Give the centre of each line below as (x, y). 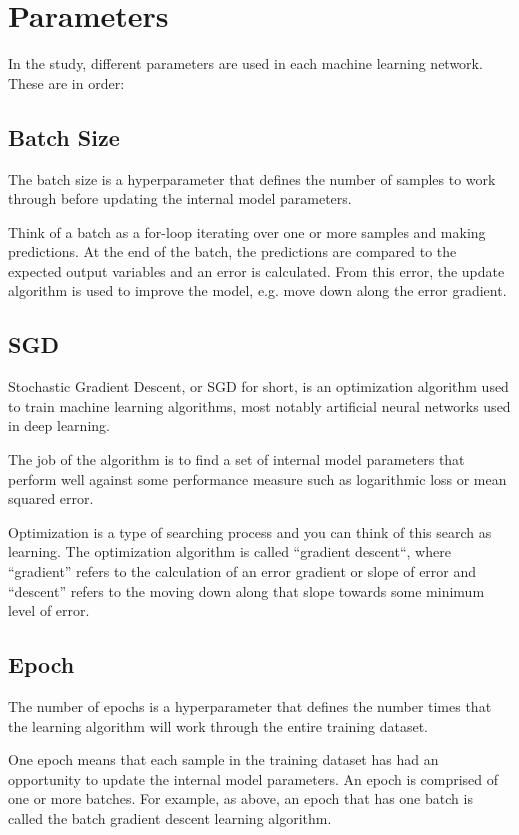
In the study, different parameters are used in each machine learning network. (245, 63)
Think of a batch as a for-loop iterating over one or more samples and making (247, 231)
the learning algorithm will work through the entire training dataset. (218, 725)
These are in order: (66, 82)
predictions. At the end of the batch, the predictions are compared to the (232, 251)
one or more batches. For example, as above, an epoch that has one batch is (240, 798)
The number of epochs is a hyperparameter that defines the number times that (250, 706)
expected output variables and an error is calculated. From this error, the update (256, 270)
